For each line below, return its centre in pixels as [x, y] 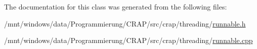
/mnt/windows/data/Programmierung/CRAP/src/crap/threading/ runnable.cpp [128, 40]
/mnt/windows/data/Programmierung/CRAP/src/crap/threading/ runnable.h [125, 23]
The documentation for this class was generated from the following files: [116, 6]
